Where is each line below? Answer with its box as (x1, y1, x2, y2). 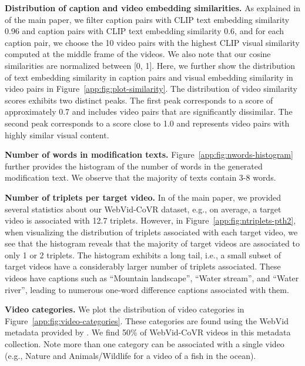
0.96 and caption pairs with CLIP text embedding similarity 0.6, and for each (5, 25, 284, 37)
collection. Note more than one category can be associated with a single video (5, 338, 284, 350)
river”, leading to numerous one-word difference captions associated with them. (5, 283, 289, 295)
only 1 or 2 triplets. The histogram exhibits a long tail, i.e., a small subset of (5, 248, 281, 261)
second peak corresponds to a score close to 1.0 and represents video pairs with (5, 117, 290, 129)
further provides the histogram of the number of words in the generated (5, 159, 263, 172)
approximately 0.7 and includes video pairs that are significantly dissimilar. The (5, 105, 293, 118)
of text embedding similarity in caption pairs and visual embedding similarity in (5, 71, 293, 83)
